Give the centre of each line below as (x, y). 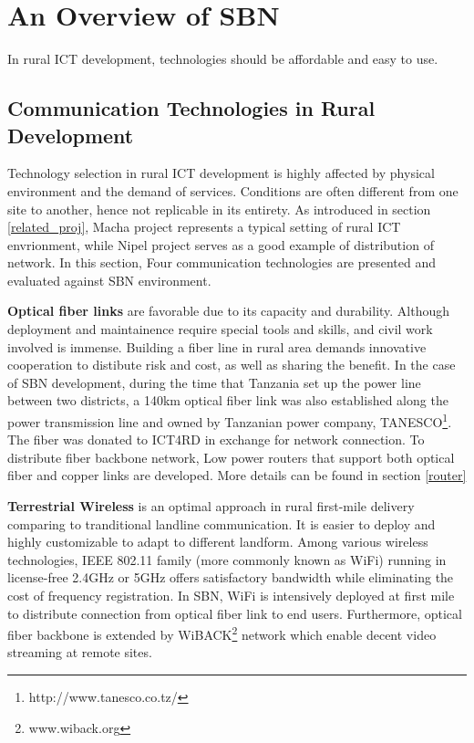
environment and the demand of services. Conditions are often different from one (233, 190)
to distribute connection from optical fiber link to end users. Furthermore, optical (235, 613)
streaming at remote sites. (80, 652)
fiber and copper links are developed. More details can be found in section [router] (237, 475)
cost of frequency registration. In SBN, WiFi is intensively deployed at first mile (231, 596)
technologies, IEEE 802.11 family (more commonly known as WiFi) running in (227, 559)
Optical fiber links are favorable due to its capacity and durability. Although (229, 311)
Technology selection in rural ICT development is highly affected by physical (221, 173)
